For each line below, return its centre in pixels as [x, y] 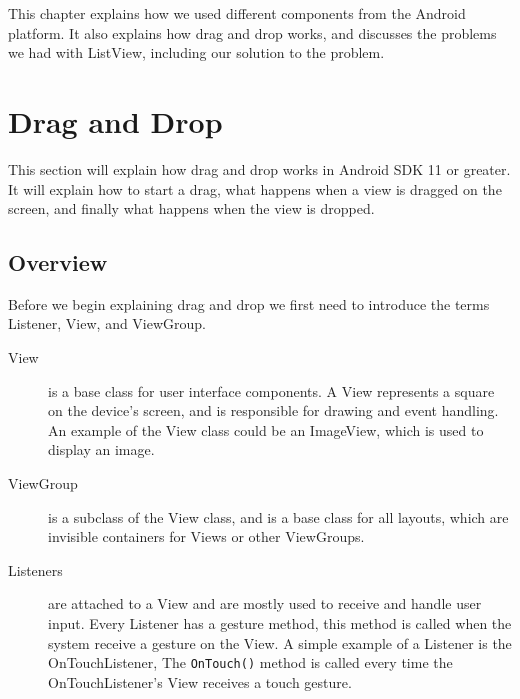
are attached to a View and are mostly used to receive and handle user [265, 603]
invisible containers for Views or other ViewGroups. [206, 536]
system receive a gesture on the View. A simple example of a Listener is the [280, 642]
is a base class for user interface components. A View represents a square [271, 390]
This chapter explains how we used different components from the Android [237, 13]
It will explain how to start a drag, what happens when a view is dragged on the [255, 188]
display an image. [101, 449]
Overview [58, 262]
